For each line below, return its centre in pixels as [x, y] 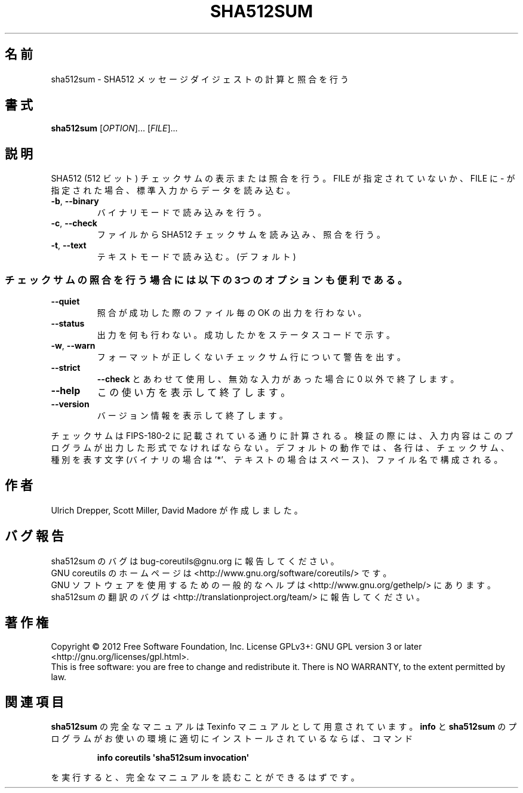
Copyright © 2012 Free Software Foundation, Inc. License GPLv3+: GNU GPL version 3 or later [236, 646]
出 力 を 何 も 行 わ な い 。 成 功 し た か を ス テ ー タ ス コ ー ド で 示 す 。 [246, 335]
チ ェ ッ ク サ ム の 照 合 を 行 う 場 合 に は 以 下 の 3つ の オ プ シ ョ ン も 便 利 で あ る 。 [206, 280]
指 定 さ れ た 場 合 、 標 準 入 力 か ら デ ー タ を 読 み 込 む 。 [173, 190]
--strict [66, 368]
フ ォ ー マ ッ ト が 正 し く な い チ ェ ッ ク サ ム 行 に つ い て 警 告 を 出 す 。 [251, 357]
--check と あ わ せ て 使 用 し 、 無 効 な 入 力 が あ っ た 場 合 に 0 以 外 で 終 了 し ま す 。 [278, 379]
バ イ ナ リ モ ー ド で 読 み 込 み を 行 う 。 [181, 213]
